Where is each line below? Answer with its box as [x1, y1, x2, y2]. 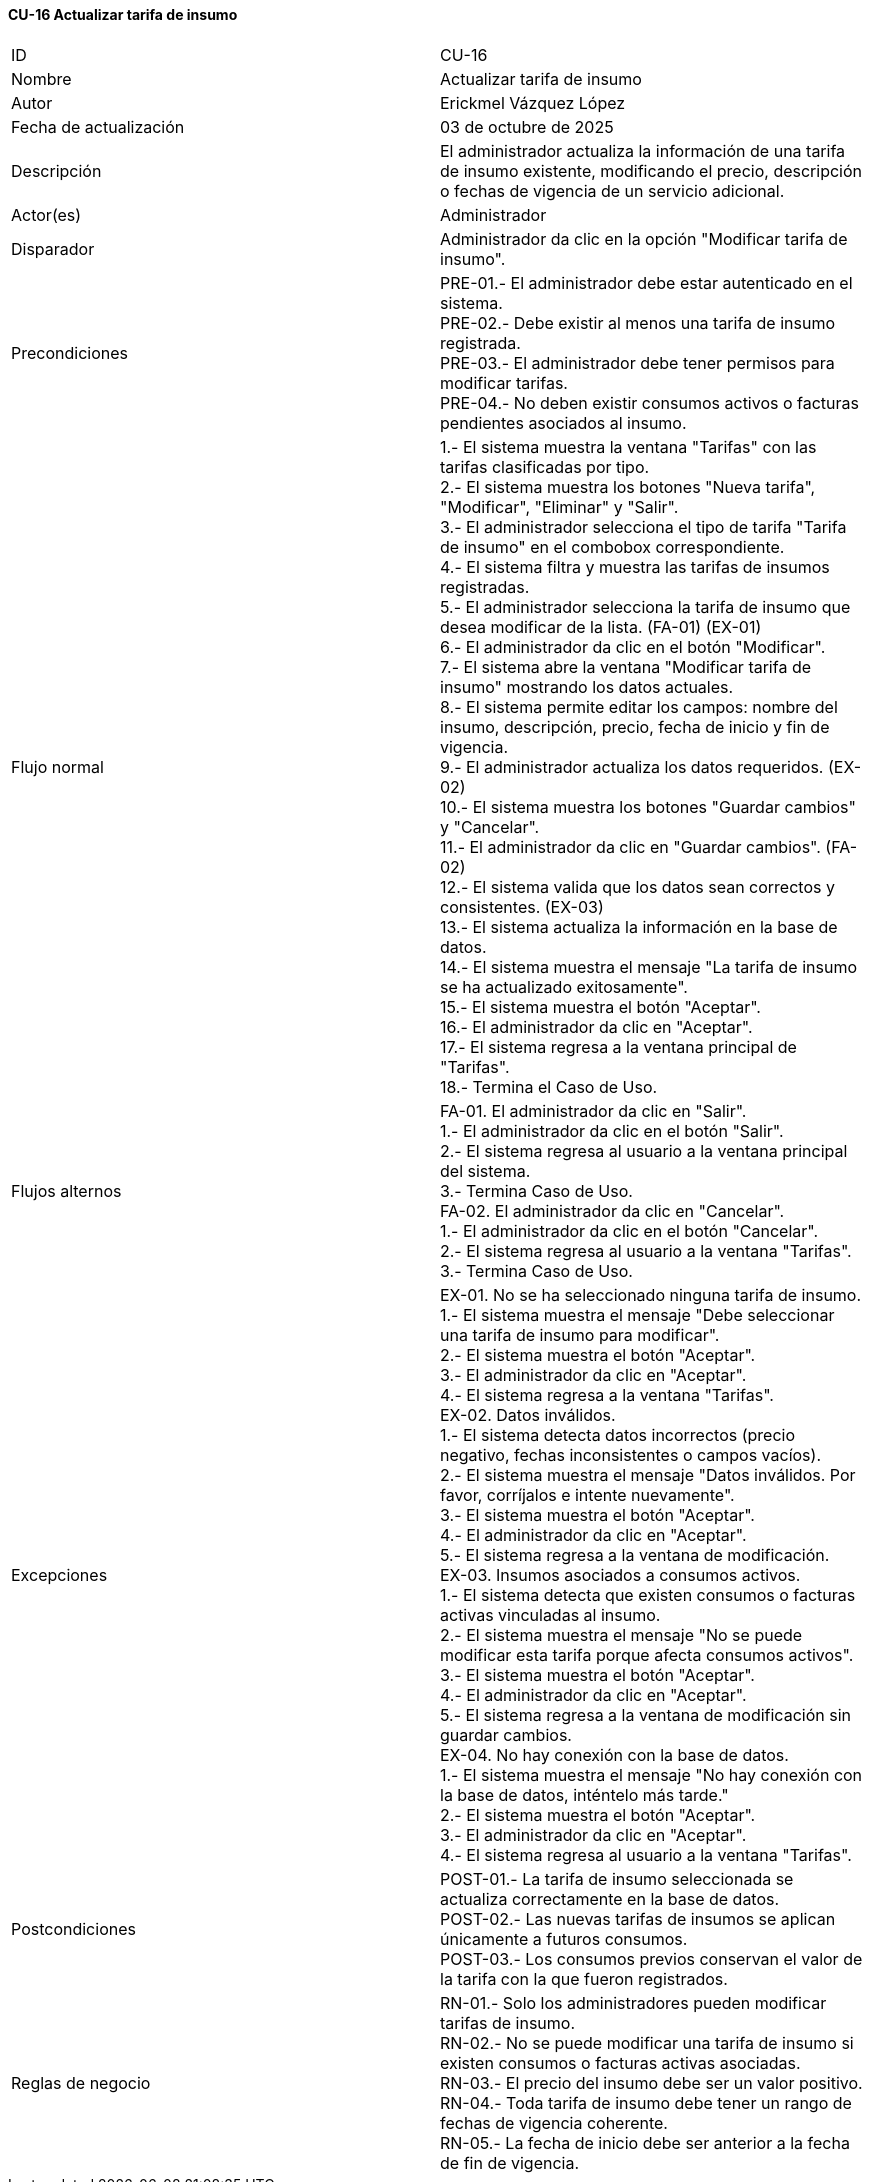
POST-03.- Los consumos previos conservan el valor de [440, 1948, 863, 1969]
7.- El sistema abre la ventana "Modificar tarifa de [440, 656, 812, 677]
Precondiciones [11, 342, 128, 363]
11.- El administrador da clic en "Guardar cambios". [440, 836, 821, 857]
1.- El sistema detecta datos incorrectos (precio [440, 1424, 796, 1445]
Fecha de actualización [11, 116, 185, 137]
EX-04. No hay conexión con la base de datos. [440, 1744, 789, 1765]
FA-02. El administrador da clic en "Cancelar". [440, 1200, 785, 1221]
